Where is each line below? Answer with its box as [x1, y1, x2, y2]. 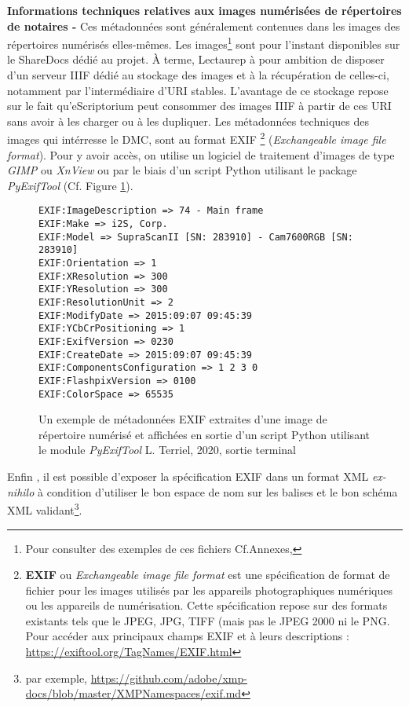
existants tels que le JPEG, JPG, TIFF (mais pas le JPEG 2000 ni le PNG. [25, 612, 390, 628]
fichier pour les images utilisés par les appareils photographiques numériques [25, 581, 393, 598]
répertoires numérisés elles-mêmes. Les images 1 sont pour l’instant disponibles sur [7, 34, 400, 52]
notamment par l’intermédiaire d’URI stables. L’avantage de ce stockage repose [7, 82, 389, 98]
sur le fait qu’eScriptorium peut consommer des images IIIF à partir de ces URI [7, 97, 392, 114]
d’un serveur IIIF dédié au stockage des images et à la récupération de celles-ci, [7, 67, 389, 83]
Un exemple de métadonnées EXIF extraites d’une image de [38, 411, 327, 427]
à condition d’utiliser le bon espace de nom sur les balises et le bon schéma [38, 483, 398, 500]
